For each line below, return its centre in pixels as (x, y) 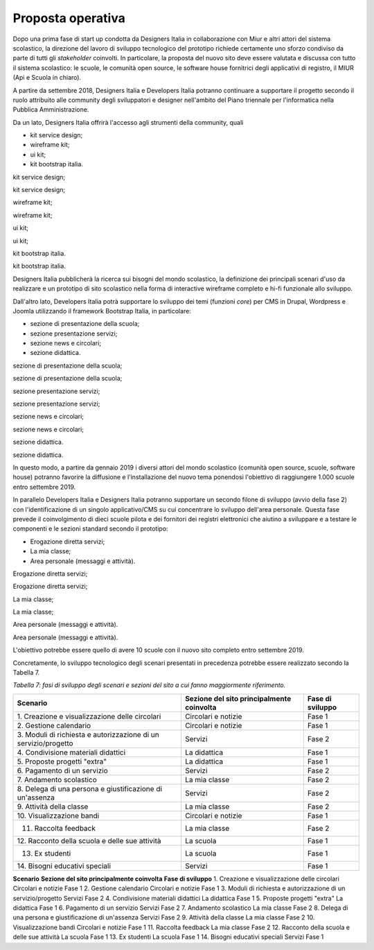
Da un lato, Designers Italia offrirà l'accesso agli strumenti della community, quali (128, 122)
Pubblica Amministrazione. (51, 110)
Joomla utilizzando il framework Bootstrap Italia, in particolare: (102, 311)
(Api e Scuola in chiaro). (47, 78)
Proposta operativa (69, 18)
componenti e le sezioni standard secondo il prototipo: (91, 529)
